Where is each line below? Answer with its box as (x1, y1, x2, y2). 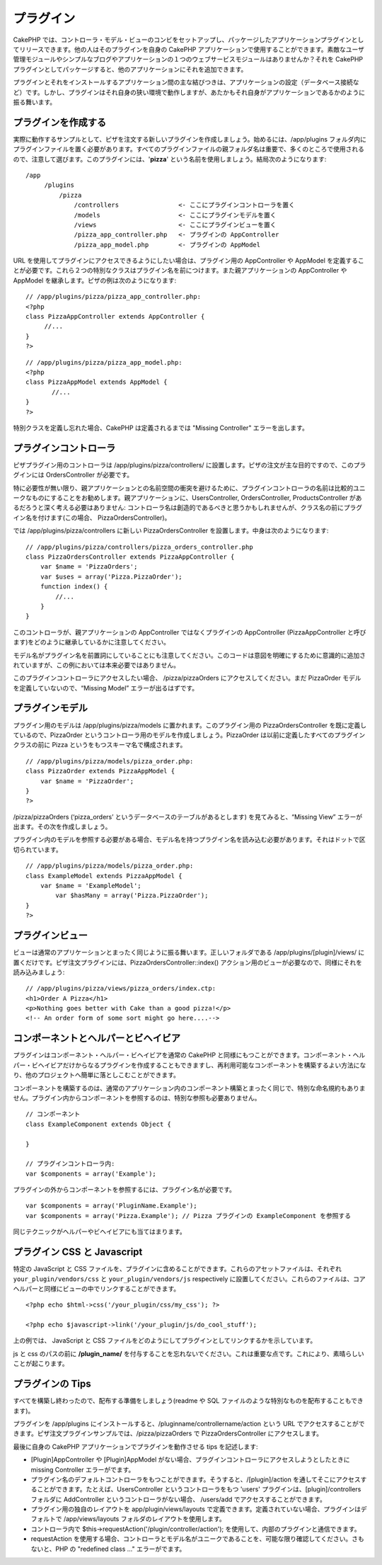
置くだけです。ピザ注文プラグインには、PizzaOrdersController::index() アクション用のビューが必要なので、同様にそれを (13, 958, 362, 967)
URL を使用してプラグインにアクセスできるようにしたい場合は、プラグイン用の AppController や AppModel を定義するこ (13, 256, 364, 265)
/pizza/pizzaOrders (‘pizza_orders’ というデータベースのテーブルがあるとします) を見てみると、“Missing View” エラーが (13, 812, 363, 821)
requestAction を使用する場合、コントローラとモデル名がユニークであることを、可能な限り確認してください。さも (30, 1535, 364, 1543)
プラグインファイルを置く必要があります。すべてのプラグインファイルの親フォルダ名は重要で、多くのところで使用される (13, 145, 364, 154)
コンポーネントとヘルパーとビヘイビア (13, 1032, 180, 1045)
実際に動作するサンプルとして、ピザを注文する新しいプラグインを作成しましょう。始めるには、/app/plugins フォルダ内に (13, 135, 367, 143)
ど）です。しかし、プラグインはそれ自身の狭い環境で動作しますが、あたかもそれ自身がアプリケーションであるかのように (13, 88, 366, 96)
